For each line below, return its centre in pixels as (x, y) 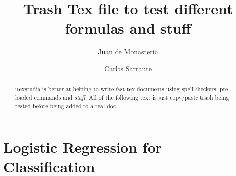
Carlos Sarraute (128, 68)
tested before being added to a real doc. (66, 106)
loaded (23, 97)
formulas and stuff (128, 28)
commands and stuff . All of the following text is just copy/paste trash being (131, 97)
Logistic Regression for (83, 147)
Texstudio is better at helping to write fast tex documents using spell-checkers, (116, 89)
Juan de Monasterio (128, 52)
